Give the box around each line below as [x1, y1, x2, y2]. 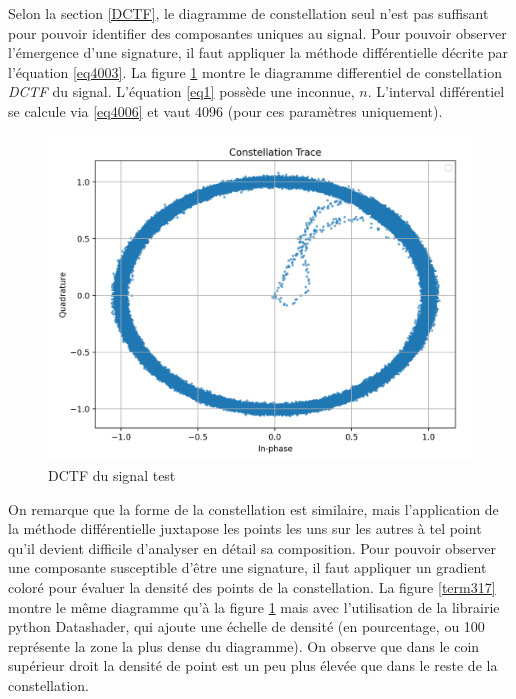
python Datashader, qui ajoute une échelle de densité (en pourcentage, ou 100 [8, 616, 485, 637]
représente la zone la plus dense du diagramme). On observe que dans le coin [8, 635, 480, 656]
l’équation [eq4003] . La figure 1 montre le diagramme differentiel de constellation [8, 61, 502, 82]
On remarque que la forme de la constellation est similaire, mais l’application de [8, 498, 499, 519]
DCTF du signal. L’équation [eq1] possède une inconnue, [8, 81, 355, 102]
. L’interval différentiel [367, 81, 505, 102]
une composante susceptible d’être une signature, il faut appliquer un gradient [8, 557, 487, 578]
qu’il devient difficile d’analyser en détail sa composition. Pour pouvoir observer [8, 537, 497, 558]
